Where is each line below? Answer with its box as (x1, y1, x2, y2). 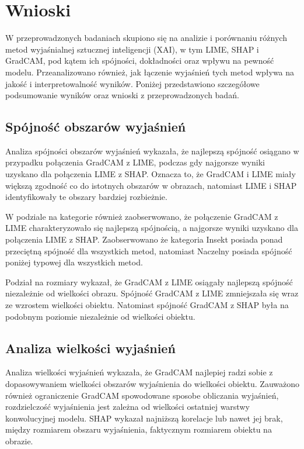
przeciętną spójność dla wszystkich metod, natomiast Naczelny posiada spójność (5, 244, 292, 257)
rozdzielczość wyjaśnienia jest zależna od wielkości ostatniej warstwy (5, 400, 250, 413)
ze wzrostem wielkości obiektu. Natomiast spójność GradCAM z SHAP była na (5, 299, 289, 311)
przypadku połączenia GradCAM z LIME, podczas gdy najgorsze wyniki (5, 156, 265, 168)
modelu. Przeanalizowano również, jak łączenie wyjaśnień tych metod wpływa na (5, 65, 295, 78)
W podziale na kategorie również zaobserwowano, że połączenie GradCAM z (5, 210, 278, 222)
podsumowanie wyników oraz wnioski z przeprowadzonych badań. (5, 89, 239, 101)
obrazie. (5, 434, 33, 447)
